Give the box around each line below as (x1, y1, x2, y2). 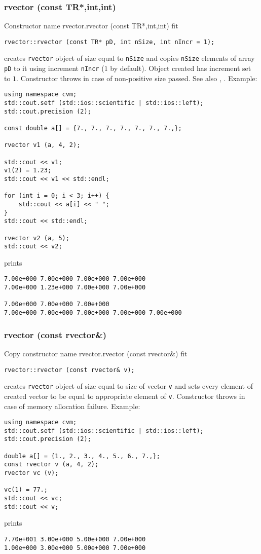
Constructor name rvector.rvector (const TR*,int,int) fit (4, 20, 178, 31)
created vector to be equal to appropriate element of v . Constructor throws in (4, 390, 245, 401)
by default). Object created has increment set (110, 63, 251, 73)
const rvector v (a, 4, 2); (4, 461, 99, 468)
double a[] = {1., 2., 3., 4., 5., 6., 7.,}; (4, 452, 160, 460)
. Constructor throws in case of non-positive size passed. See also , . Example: (16, 72, 257, 83)
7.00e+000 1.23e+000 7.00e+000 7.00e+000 (4, 284, 146, 291)
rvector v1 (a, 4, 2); (4, 141, 81, 149)
